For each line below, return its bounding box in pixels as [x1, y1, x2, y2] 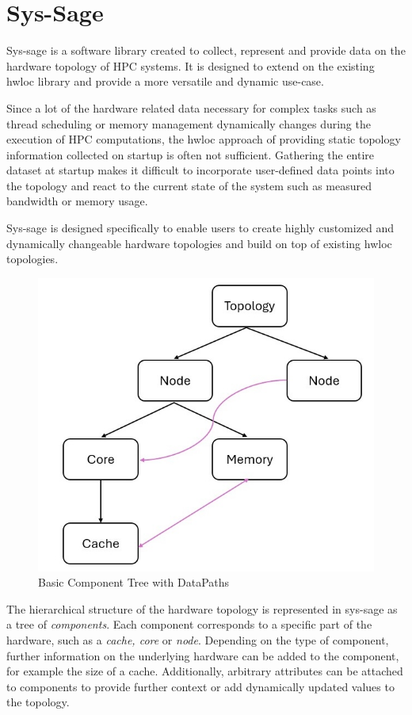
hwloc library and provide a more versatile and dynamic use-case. [6, 73, 324, 90]
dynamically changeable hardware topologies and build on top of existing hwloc [6, 235, 392, 251]
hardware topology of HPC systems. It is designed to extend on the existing [6, 57, 375, 74]
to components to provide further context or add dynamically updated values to [6, 678, 395, 694]
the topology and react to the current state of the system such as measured [6, 177, 372, 193]
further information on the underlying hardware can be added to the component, [6, 647, 399, 663]
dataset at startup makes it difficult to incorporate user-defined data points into [6, 162, 395, 178]
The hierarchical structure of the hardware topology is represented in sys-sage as [6, 600, 398, 617]
